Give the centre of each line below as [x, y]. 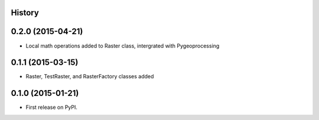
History [25, 13]
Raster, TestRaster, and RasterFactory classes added [90, 76]
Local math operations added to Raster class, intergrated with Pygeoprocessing [123, 46]
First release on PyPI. [52, 107]
